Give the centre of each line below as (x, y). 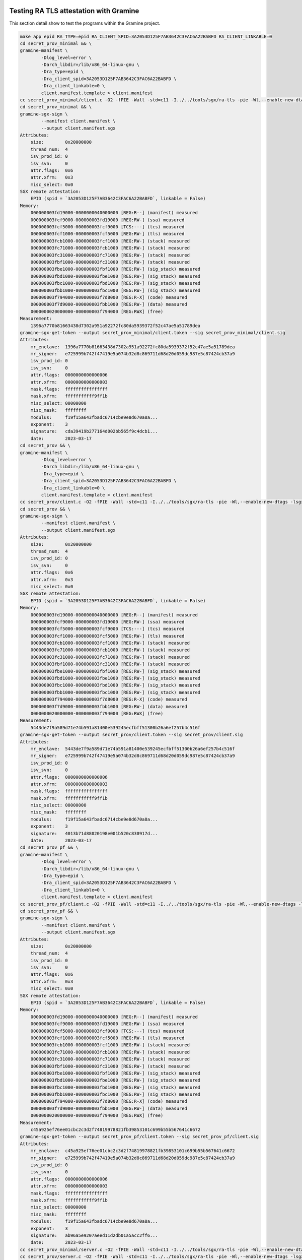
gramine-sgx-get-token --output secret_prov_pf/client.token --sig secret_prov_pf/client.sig (139, 1137)
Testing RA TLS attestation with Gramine (74, 11)
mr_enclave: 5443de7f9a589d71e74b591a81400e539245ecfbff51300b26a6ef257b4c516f (133, 749)
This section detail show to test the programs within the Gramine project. (85, 23)
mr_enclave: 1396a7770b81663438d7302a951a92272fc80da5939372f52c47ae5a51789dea (133, 347)
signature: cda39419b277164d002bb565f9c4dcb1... (94, 431)
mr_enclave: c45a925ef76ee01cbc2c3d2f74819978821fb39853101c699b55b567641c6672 (133, 1151)
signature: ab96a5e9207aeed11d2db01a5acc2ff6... (94, 1235)
